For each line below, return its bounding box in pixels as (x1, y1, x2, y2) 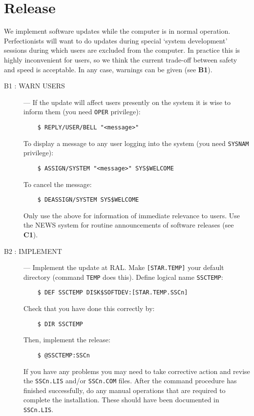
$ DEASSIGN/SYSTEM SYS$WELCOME (37, 196, 139, 204)
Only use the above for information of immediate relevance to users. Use (23, 210, 240, 220)
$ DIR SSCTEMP (37, 320, 83, 328)
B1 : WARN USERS (4, 81, 65, 91)
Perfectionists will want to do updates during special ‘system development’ (4, 35, 228, 45)
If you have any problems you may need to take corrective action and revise (23, 366, 250, 376)
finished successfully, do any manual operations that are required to (23, 385, 226, 395)
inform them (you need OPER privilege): (23, 106, 141, 117)
